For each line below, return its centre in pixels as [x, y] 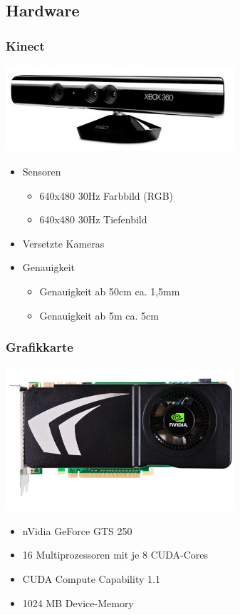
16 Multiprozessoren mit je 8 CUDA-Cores [115, 555]
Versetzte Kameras [63, 243]
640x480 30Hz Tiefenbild [93, 219]
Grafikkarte [40, 347]
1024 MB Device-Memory [78, 603]
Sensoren [42, 172]
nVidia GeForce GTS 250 [77, 530]
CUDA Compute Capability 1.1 [91, 578]
